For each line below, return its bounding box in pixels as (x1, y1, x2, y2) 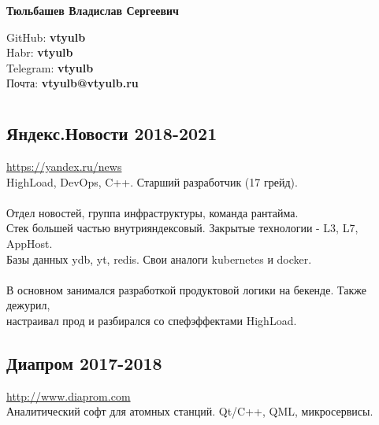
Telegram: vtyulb (6, 59, 94, 76)
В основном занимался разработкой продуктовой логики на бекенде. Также (6, 281, 366, 297)
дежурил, (6, 297, 50, 313)
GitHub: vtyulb (6, 28, 86, 45)
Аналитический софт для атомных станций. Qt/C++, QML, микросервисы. (6, 403, 373, 419)
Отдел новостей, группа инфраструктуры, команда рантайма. (6, 204, 299, 220)
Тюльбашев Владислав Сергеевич (6, 2, 179, 18)
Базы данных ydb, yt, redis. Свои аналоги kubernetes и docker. (6, 250, 312, 267)
